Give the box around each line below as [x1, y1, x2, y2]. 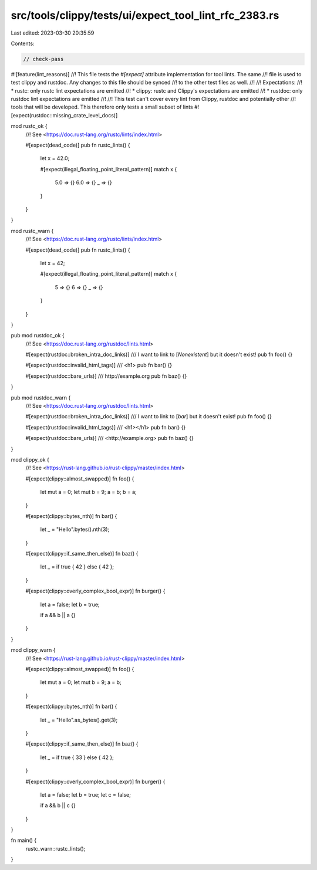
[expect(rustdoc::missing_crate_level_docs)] [11, 111, 118, 119]
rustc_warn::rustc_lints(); [25, 845, 86, 852]
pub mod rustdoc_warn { [11, 394, 71, 401]
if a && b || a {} [40, 612, 76, 619]
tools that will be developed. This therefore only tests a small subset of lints [11, 103, 193, 111]
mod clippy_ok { [11, 456, 49, 463]
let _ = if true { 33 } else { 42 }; [40, 754, 114, 761]
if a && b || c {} [40, 802, 76, 809]
